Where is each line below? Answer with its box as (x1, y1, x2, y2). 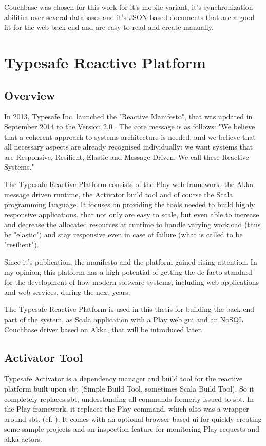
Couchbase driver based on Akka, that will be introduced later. (4, 324, 203, 335)
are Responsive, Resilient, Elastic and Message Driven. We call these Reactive (4, 151, 249, 162)
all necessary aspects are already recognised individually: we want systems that (4, 141, 253, 152)
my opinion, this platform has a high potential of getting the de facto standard (4, 266, 252, 277)
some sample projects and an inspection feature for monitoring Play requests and (4, 423, 260, 434)
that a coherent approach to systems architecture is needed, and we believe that (4, 131, 256, 142)
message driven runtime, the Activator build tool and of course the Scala (4, 189, 233, 199)
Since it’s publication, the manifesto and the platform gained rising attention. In (4, 256, 257, 267)
